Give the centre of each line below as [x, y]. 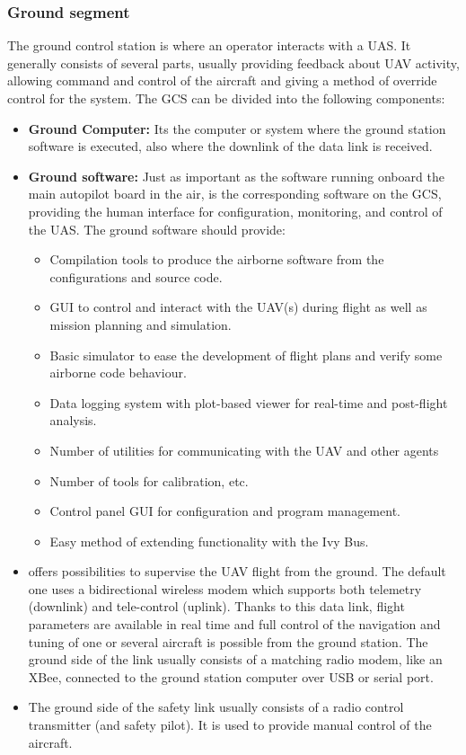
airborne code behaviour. [118, 373]
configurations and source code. [136, 276]
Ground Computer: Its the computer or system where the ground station [237, 128]
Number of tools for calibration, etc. [149, 480]
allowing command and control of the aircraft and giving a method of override [222, 80]
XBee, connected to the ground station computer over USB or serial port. [231, 676]
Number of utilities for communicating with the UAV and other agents [244, 450]
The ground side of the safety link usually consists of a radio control [216, 707]
